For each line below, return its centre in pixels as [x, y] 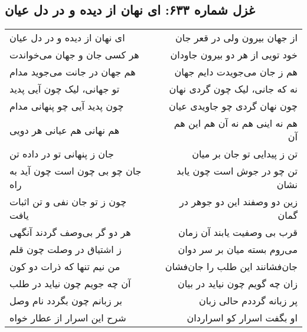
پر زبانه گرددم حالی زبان [248, 301]
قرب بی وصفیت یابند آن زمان [238, 232]
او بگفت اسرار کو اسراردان [242, 318]
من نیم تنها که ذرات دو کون [65, 267]
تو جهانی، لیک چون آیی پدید [65, 89]
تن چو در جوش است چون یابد [237, 171]
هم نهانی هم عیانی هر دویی [65, 130]
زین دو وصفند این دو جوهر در [238, 202]
